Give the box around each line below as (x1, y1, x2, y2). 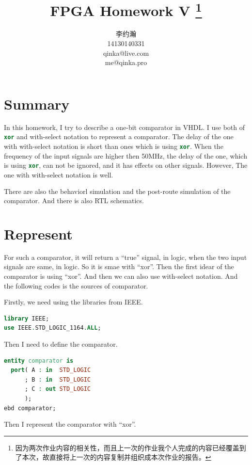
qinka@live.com (103, 48, 149, 58)
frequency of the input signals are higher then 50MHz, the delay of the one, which (4, 150, 247, 160)
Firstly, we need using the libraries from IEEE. (4, 297, 143, 307)
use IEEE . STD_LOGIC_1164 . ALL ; (4, 324, 101, 332)
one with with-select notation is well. (4, 169, 113, 179)
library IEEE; (4, 315, 49, 322)
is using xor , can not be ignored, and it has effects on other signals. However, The (4, 160, 248, 170)
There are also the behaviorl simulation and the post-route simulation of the (4, 186, 231, 196)
